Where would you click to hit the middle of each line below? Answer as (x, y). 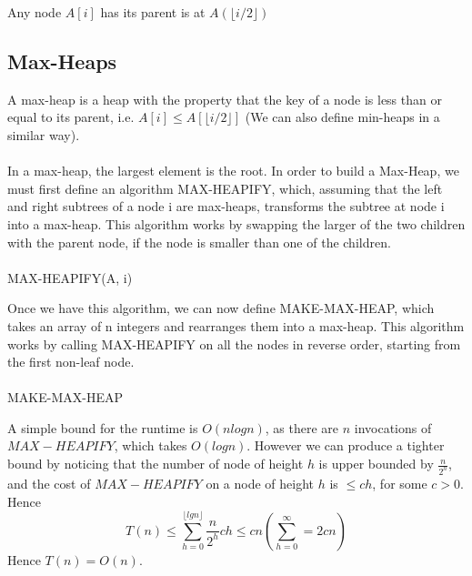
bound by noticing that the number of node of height (156, 464)
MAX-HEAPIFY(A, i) (70, 277)
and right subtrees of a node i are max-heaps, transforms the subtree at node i (226, 206)
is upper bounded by (376, 464)
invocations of (393, 427)
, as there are (302, 427)
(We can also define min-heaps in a (342, 117)
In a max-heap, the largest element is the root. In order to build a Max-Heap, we (233, 171)
